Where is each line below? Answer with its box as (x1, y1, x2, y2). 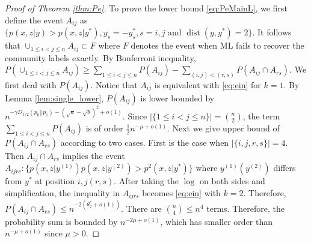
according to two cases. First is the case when (60, 136, 229, 148)
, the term (242, 110, 280, 122)
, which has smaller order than (160, 215, 273, 227)
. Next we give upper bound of (167, 122, 280, 134)
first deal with (5, 78, 57, 91)
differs (273, 161, 296, 174)
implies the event (62, 149, 125, 161)
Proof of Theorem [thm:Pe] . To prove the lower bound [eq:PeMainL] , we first (5, 2, 288, 14)
